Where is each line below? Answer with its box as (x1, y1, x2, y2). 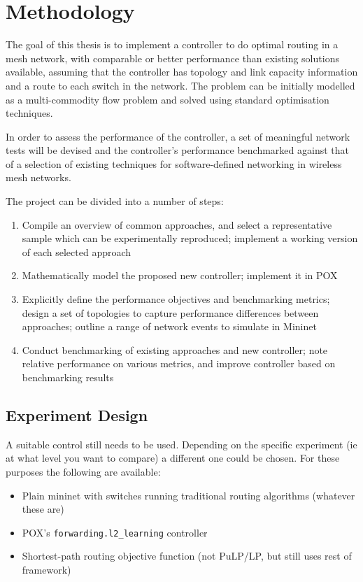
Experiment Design (6, 404, 148, 425)
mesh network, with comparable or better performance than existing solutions (6, 50, 339, 65)
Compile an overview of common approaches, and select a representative (22, 217, 332, 232)
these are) (22, 502, 64, 516)
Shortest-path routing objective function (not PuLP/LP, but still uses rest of (22, 548, 352, 563)
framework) (22, 562, 71, 577)
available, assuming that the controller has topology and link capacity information (6, 64, 358, 79)
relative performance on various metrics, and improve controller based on (22, 356, 336, 371)
